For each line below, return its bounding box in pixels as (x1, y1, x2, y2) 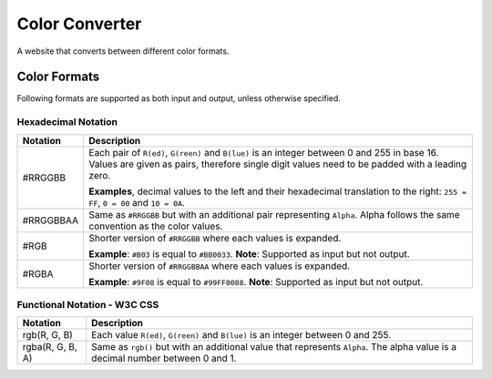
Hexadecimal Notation (16, 116, 118, 128)
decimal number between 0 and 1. (91, 352, 237, 364)
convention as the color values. (88, 220, 223, 232)
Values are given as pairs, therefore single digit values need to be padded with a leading (88, 158, 467, 170)
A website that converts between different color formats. (16, 46, 230, 56)
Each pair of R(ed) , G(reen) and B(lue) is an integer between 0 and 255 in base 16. (88, 146, 439, 159)
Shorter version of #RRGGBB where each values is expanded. (88, 231, 342, 244)
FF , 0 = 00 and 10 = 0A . (88, 196, 186, 209)
